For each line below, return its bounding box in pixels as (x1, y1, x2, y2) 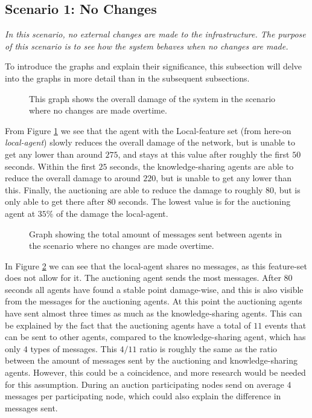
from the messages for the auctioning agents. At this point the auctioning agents (5, 295, 302, 307)
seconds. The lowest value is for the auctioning (118, 195, 291, 208)
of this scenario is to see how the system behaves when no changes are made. (5, 39, 288, 52)
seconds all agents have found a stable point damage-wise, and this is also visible (5, 283, 304, 295)
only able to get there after (5, 195, 104, 208)
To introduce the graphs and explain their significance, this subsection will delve (5, 60, 302, 72)
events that (264, 318, 307, 331)
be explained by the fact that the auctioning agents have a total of (5, 318, 251, 331)
